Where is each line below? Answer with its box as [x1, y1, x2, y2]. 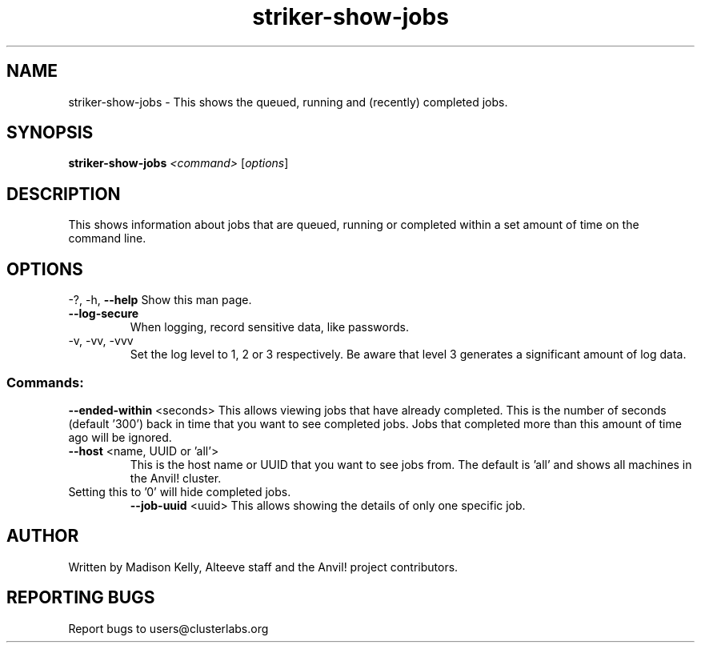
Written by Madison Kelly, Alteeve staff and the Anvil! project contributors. [68, 559, 459, 574]
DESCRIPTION [6, 183, 121, 204]
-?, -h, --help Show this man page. [68, 293, 252, 307]
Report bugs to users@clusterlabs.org [68, 621, 269, 635]
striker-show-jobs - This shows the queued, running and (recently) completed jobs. [68, 94, 508, 109]
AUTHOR [6, 526, 79, 547]
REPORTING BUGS [6, 587, 155, 608]
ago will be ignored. [68, 430, 172, 444]
